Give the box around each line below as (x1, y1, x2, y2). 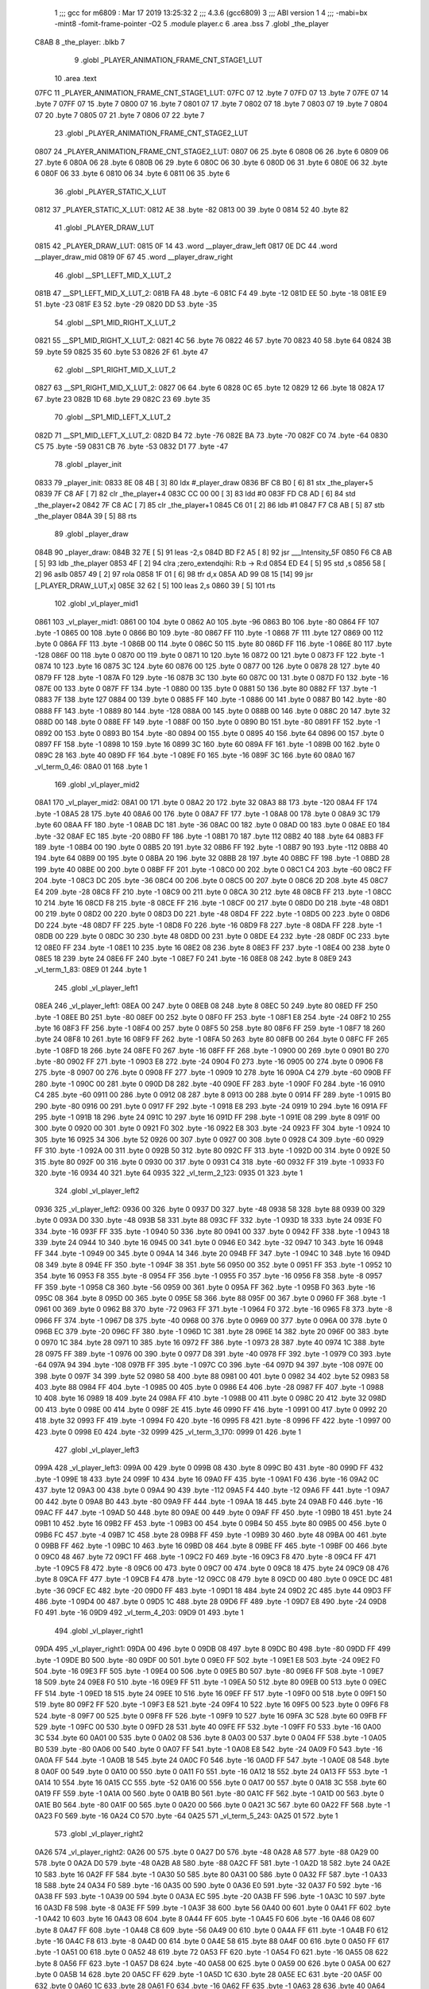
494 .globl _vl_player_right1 (54, 1625, 143, 1635)
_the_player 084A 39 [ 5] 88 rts (34, 511, 137, 520)
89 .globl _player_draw (54, 529, 129, 539)
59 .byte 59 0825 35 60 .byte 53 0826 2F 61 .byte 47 (34, 347, 208, 356)
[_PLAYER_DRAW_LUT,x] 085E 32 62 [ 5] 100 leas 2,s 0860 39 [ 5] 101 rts (34, 581, 276, 590)
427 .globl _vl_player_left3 (54, 1445, 140, 1454)
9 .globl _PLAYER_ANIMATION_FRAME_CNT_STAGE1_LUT (74, 56, 263, 65)
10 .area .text (54, 73, 97, 83)
